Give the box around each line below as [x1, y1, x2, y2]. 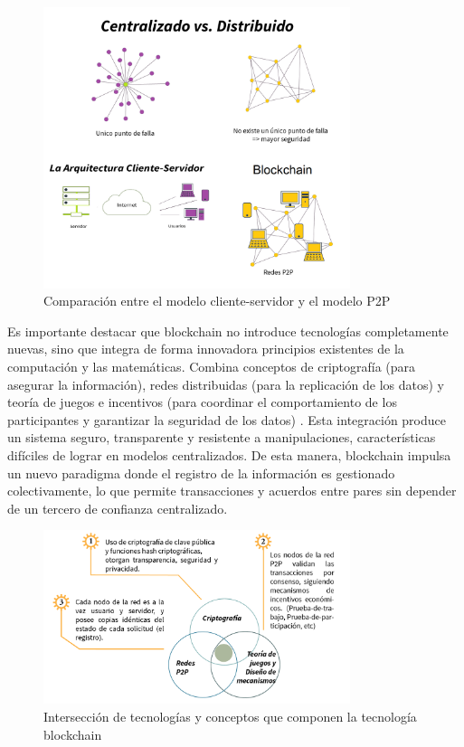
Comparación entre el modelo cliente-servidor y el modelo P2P [43, 291, 391, 310]
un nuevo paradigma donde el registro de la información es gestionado [7, 463, 395, 482]
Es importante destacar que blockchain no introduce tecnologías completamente [7, 321, 449, 340]
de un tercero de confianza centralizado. [7, 498, 228, 517]
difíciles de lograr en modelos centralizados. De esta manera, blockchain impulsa [7, 446, 451, 465]
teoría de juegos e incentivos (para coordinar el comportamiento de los [7, 392, 397, 411]
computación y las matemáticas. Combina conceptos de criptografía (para [7, 357, 416, 376]
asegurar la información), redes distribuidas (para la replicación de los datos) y [7, 374, 444, 393]
